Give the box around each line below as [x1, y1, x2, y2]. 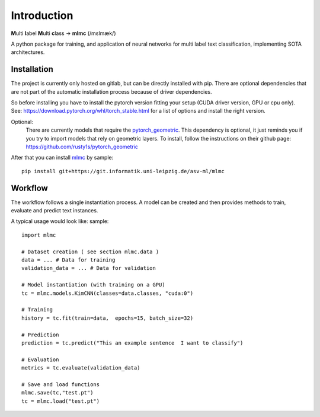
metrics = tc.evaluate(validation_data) [21, 365, 140, 371]
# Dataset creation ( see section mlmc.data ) [21, 248, 159, 255]
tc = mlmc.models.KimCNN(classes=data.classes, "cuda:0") [21, 289, 194, 297]
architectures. [11, 49, 45, 56]
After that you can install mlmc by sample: [11, 154, 114, 161]
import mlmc [21, 231, 56, 238]
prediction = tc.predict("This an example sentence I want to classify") [21, 339, 244, 346]
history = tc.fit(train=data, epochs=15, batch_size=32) [21, 314, 194, 321]
